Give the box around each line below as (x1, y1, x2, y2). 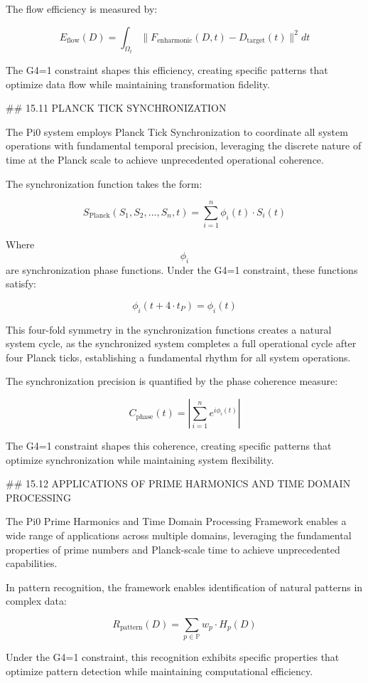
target (247, 37, 266, 45)
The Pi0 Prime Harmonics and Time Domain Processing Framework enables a (6, 514, 347, 529)
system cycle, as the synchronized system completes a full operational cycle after (6, 336, 357, 351)
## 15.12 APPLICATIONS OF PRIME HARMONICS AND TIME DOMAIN (6, 476, 351, 491)
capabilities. (6, 556, 58, 571)
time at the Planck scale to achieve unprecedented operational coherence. (6, 152, 324, 166)
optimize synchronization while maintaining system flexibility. (6, 452, 274, 467)
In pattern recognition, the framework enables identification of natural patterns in (6, 579, 363, 594)
